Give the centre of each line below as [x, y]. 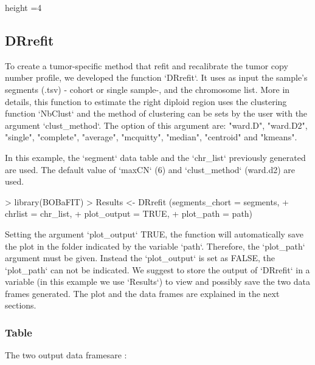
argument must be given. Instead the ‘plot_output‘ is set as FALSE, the [140, 258]
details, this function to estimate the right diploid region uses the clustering [146, 101]
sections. [21, 305]
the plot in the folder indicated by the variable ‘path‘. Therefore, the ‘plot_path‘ [155, 246]
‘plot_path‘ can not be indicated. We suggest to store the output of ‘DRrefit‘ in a [157, 269]
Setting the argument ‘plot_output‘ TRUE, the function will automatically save [154, 234]
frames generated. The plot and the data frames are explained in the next [142, 293]
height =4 [23, 7]
